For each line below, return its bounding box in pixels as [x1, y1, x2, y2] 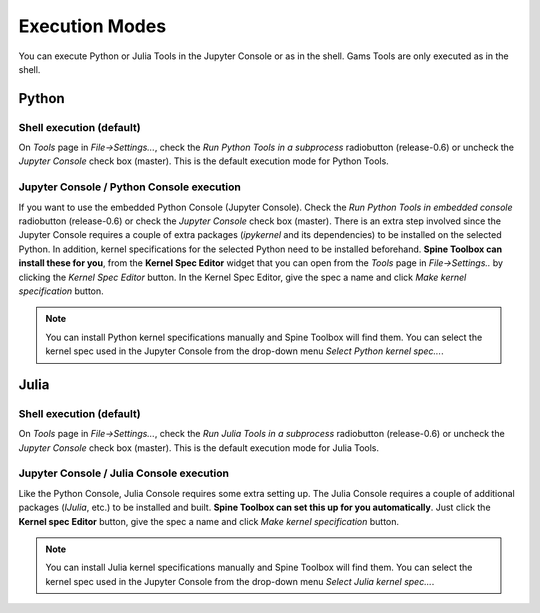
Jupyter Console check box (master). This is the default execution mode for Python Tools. [18, 155, 389, 167]
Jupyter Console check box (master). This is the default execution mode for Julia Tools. [18, 441, 380, 454]
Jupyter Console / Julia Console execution [18, 466, 230, 480]
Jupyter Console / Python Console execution [18, 180, 242, 194]
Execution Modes [18, 15, 167, 37]
